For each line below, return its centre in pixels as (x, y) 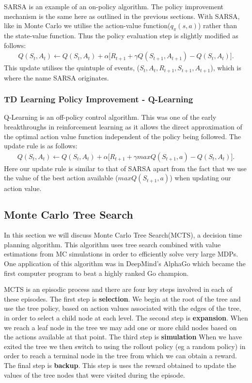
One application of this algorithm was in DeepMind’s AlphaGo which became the (125, 263)
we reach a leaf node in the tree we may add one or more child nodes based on (120, 327)
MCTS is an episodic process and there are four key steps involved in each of (118, 289)
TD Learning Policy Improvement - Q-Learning (99, 99)
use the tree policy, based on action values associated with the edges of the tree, (123, 308)
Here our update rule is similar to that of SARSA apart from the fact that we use (125, 168)
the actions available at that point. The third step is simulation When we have (123, 337)
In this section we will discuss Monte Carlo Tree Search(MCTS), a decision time (123, 235)
